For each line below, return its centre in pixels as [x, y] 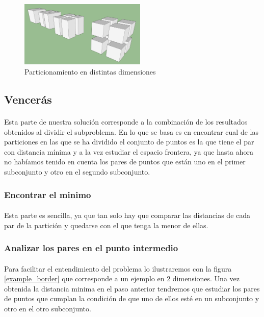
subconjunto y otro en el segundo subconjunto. [77, 172]
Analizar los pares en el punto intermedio [91, 248]
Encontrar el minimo [48, 194]
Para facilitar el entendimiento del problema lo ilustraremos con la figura [118, 268]
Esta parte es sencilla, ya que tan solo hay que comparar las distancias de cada [127, 215]
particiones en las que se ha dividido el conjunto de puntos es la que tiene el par [129, 142]
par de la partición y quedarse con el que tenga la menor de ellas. [106, 225]
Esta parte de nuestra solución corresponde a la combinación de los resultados [126, 122]
